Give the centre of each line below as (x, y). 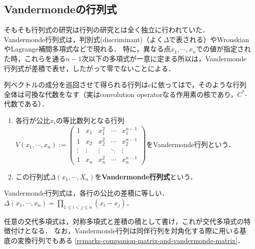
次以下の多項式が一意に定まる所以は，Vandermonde (164, 58)
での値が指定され (223, 49)
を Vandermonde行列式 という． (146, 176)
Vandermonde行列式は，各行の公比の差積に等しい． (87, 193)
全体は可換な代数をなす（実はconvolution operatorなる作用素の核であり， (121, 94)
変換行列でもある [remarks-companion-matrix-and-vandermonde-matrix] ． (131, 240)
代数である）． (26, 104)
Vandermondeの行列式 (60, 9)
